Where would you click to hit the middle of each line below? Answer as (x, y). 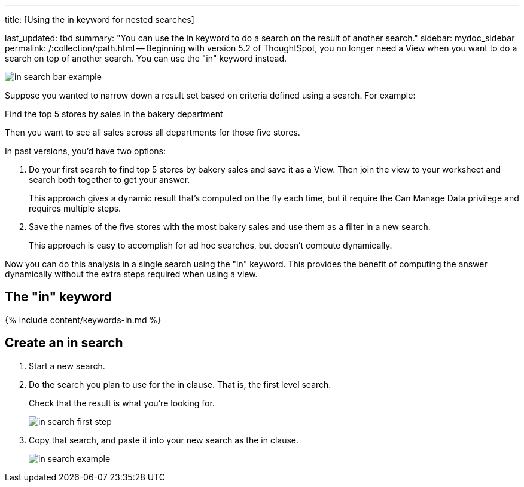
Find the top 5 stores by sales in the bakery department (114, 114)
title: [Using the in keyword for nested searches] (100, 19)
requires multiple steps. (75, 208)
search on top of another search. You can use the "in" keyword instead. (146, 58)
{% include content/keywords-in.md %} (83, 320)
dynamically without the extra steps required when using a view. (131, 274)
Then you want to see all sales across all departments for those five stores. (153, 132)
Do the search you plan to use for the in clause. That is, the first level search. (180, 384)
